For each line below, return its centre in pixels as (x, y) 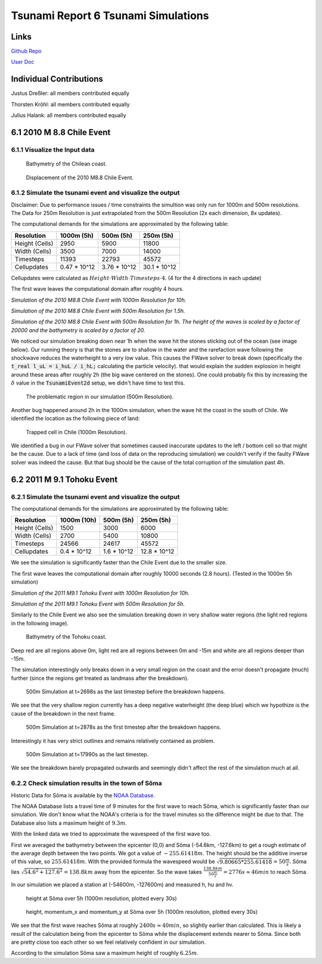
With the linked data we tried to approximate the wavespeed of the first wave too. (111, 834)
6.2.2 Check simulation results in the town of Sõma (86, 784)
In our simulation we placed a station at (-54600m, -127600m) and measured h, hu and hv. (122, 885)
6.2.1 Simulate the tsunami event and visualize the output (95, 497)
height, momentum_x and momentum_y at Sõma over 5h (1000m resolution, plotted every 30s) (142, 911)
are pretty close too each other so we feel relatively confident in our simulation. (108, 942)
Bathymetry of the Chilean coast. (66, 164)
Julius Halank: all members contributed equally (69, 115)
